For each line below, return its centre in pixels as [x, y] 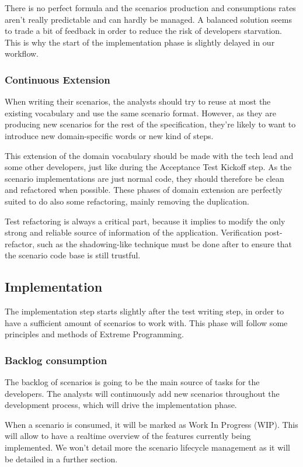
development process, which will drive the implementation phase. [121, 405]
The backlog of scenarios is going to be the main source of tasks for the [132, 382]
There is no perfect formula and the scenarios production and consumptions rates [150, 8]
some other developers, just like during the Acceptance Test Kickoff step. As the [148, 167]
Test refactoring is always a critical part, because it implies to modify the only [145, 221]
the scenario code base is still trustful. [73, 255]
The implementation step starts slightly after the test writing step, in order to [144, 311]
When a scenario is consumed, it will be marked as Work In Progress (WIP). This [151, 424]
